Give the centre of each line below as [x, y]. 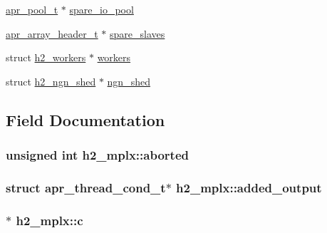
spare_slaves [137, 33]
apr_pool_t [32, 9]
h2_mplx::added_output [249, 187]
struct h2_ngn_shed [51, 81]
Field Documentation [85, 119]
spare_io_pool [102, 9]
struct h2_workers [46, 57]
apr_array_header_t [52, 33]
